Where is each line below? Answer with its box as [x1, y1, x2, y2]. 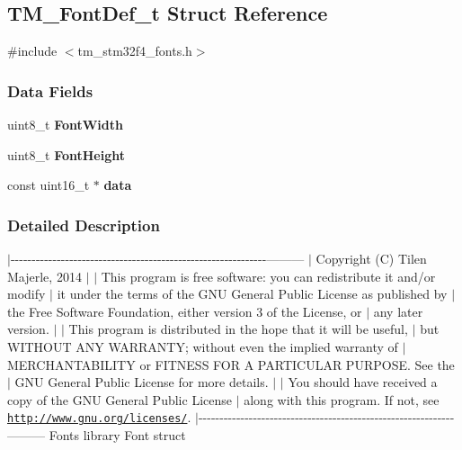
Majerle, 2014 [7, 266, 82, 285]
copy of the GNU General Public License [7, 390, 232, 409]
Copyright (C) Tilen [315, 249, 427, 268]
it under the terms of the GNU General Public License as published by [57, 284, 448, 303]
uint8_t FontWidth [7, 115, 123, 134]
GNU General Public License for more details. [14, 373, 269, 391]
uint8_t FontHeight [7, 145, 125, 164]
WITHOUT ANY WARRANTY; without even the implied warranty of [7, 337, 398, 355]
